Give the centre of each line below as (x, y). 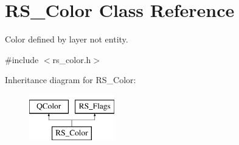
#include (22, 59)
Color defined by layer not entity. (67, 39)
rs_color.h (72, 59)
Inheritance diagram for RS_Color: (71, 80)
